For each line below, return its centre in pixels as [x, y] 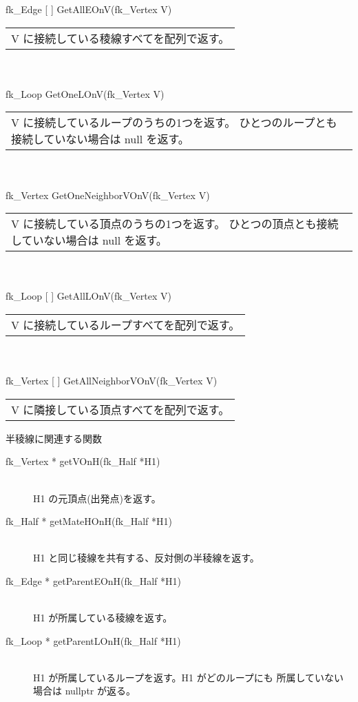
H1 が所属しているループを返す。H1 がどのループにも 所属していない [189, 677]
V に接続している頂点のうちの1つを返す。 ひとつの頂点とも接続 [175, 224]
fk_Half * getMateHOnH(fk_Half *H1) [89, 521]
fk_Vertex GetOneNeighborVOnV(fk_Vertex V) [108, 195]
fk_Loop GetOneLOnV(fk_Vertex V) [85, 93]
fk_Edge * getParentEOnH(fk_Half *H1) [93, 580]
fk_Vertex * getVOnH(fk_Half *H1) [83, 461]
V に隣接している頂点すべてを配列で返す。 [120, 409]
